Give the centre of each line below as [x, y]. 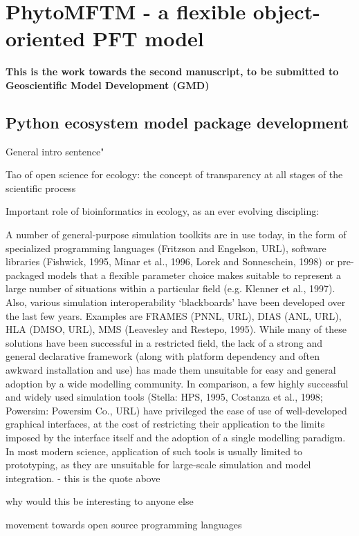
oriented [46, 38]
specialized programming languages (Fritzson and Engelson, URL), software [166, 248]
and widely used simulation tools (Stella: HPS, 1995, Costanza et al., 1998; [164, 397]
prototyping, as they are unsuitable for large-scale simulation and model [158, 465]
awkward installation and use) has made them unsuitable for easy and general [171, 370]
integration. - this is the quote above [83, 478]
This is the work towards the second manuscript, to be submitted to [172, 71]
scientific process [41, 188]
